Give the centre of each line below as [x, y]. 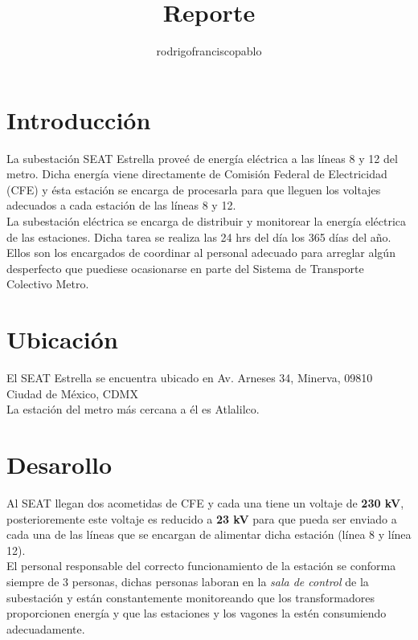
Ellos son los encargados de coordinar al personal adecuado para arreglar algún [201, 253]
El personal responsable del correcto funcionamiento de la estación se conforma [201, 566]
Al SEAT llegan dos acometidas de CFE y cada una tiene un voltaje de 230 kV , [205, 503]
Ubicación [62, 339]
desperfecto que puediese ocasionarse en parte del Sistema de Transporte [185, 268]
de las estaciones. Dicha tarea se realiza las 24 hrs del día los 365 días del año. [199, 236]
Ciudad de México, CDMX [72, 393]
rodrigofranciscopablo [209, 51]
